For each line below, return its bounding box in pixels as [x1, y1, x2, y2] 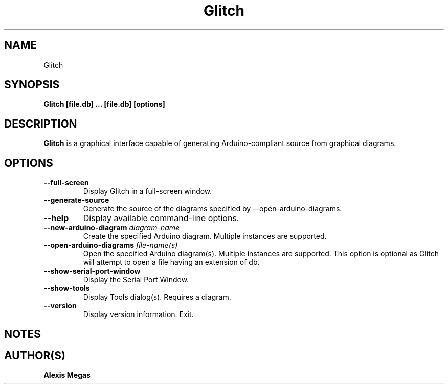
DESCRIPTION [4, 117, 77, 130]
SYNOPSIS [4, 78, 60, 91]
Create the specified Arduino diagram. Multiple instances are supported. [83, 232, 327, 241]
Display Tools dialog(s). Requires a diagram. [83, 293, 231, 302]
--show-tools [43, 284, 90, 293]
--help [43, 213, 69, 224]
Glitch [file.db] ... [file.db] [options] [43, 100, 165, 109]
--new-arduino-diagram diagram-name [43, 223, 180, 232]
